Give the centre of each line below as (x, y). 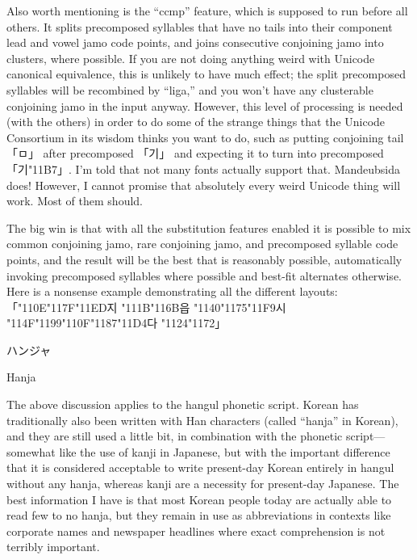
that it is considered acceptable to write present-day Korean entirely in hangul (200, 467)
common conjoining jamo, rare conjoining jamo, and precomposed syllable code (202, 244)
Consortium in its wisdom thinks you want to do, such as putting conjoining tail (205, 137)
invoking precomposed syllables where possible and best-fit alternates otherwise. (204, 275)
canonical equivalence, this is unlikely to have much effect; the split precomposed (206, 74)
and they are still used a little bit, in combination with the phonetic (175, 436)
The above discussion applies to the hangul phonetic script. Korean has (183, 404)
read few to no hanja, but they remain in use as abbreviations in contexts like (199, 515)
